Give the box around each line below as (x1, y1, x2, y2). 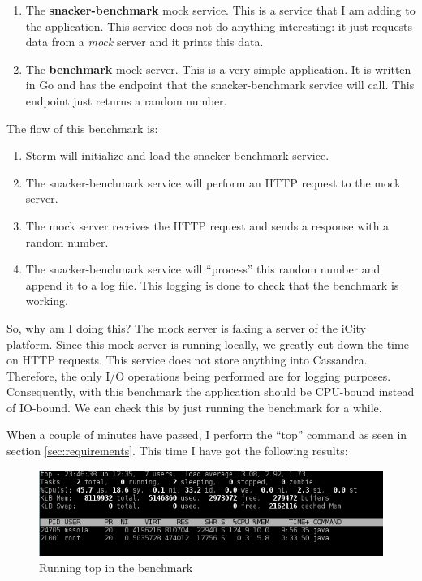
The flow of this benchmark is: (6, 119, 158, 136)
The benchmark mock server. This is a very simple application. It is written (25, 60, 411, 77)
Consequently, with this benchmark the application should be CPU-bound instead (6, 383, 415, 400)
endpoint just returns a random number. (25, 92, 227, 109)
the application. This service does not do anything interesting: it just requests (25, 17, 413, 34)
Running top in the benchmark (39, 558, 193, 575)
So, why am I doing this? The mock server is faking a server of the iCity (6, 319, 366, 336)
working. (25, 292, 68, 309)
